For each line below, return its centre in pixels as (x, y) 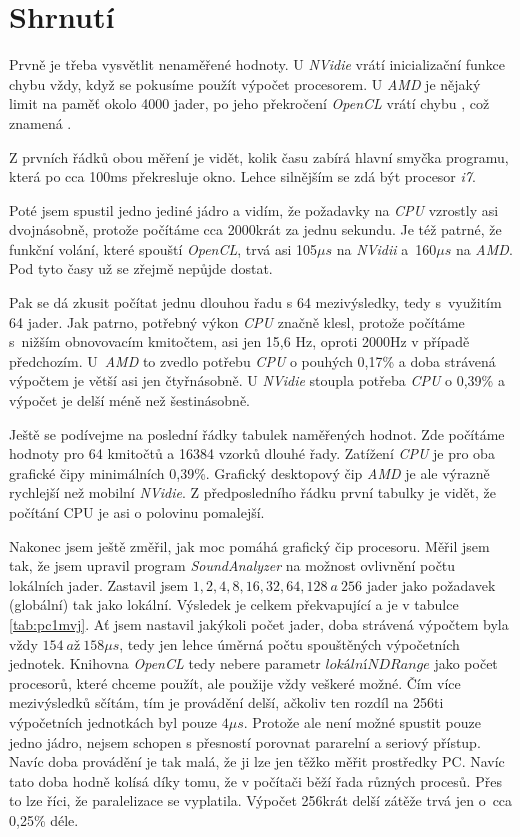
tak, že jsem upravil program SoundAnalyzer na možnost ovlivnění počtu (232, 565)
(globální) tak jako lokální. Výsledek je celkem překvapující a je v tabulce (234, 604)
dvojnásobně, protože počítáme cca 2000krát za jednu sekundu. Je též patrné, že (255, 229)
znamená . (40, 122)
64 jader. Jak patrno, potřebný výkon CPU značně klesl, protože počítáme (237, 321)
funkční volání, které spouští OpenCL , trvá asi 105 (163, 248)
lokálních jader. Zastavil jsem (99, 584)
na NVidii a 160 (386, 248)
